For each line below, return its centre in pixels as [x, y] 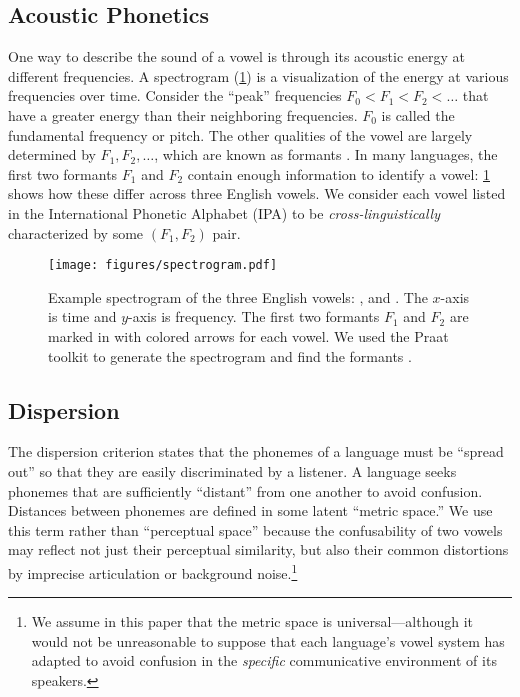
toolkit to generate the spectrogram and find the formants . [230, 355]
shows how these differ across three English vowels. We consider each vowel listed [257, 193]
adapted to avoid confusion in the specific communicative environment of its [264, 660]
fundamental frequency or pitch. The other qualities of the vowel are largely [240, 134]
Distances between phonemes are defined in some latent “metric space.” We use [250, 510]
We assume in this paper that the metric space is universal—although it [252, 621]
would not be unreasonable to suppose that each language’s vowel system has [268, 640]
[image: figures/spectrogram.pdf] [163, 265]
